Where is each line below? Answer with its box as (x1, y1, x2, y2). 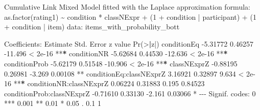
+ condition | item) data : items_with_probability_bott (4, 21, 180, 32)
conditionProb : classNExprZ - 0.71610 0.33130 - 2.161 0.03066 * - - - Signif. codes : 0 (4, 88, 256, 98)
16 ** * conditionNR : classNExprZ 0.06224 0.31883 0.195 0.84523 (4, 78, 205, 89)
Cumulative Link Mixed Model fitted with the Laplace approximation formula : (4, 2, 250, 12)
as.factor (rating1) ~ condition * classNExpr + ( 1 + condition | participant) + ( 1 (4, 11, 256, 22)
